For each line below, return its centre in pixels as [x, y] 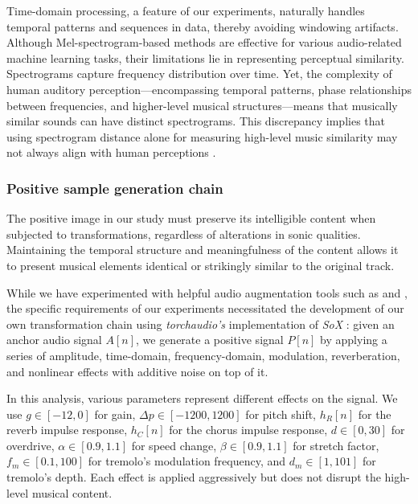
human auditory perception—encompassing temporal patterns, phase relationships [209, 89]
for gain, [115, 414]
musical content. [72, 492]
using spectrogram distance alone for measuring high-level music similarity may [202, 136]
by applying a [354, 340]
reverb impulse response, [67, 430]
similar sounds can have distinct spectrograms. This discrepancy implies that [196, 121]
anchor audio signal [54, 340]
